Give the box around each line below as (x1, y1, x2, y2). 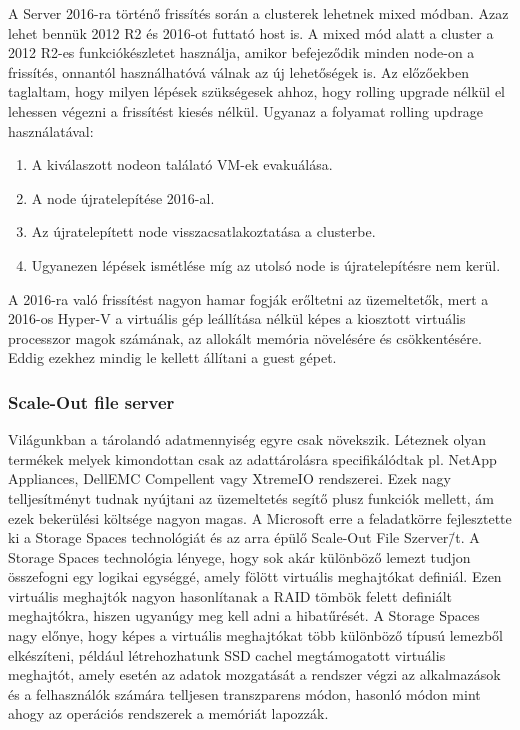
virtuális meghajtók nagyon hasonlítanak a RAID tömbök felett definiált (8, 585, 452, 606)
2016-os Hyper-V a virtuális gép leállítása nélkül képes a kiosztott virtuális (8, 308, 466, 329)
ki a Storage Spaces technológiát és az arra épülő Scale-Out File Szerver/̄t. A (8, 527, 480, 548)
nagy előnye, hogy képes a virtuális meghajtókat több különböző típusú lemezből (8, 625, 503, 646)
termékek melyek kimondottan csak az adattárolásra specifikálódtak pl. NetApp (8, 448, 497, 469)
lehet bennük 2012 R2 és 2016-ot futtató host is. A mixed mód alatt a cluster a (8, 22, 494, 43)
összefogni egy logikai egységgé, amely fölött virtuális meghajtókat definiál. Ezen (8, 566, 502, 587)
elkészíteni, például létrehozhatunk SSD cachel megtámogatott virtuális (8, 644, 446, 665)
